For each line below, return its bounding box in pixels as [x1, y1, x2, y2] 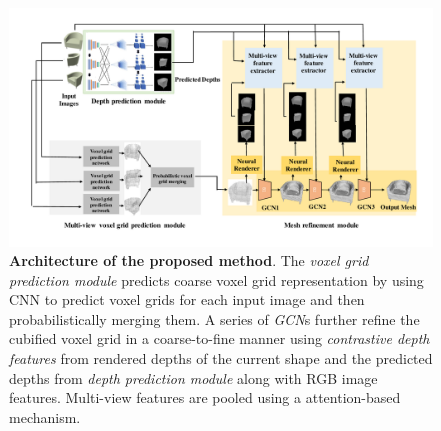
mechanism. [9, 406, 81, 427]
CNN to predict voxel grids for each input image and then [9, 289, 365, 310]
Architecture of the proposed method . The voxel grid [9, 250, 369, 271]
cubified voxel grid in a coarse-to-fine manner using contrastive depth [9, 328, 430, 349]
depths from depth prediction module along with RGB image [9, 367, 378, 388]
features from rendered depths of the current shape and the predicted [9, 348, 433, 369]
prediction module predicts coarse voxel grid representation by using [9, 269, 424, 290]
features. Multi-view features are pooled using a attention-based [9, 387, 401, 408]
